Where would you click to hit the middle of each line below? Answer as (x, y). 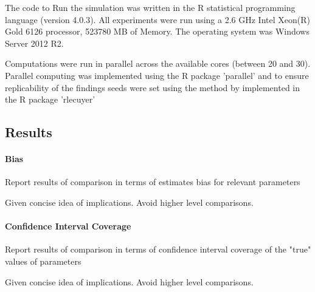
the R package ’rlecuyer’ (50, 99)
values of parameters (43, 261)
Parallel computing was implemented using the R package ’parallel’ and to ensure (157, 75)
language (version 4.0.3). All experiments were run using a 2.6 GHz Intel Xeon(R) (157, 19)
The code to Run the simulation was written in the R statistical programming (150, 7)
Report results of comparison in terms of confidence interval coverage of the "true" (158, 249)
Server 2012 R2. (34, 43)
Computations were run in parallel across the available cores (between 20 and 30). (158, 63)
